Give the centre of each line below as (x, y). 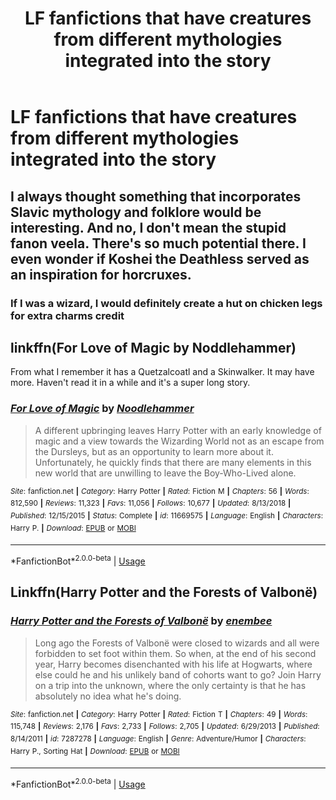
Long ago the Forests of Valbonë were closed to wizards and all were (177, 643)
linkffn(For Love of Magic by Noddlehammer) (153, 347)
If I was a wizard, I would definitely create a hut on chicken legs (166, 303)
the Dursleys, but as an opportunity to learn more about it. (154, 451)
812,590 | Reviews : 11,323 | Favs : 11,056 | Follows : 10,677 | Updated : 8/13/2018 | (151, 503)
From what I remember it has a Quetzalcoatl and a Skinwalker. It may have (162, 372)
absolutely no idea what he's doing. (108, 696)
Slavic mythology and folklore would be (136, 212)
